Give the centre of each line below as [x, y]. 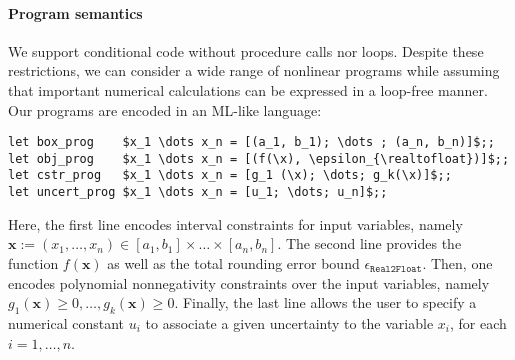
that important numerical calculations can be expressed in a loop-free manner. [248, 89]
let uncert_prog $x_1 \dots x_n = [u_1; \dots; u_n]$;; [198, 192]
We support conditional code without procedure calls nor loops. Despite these [246, 50]
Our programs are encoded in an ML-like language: [165, 109]
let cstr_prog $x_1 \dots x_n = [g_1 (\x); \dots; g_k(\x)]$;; [230, 175]
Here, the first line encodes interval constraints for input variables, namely [235, 223]
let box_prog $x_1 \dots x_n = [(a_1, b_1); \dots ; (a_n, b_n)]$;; [251, 142]
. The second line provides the [369, 243]
